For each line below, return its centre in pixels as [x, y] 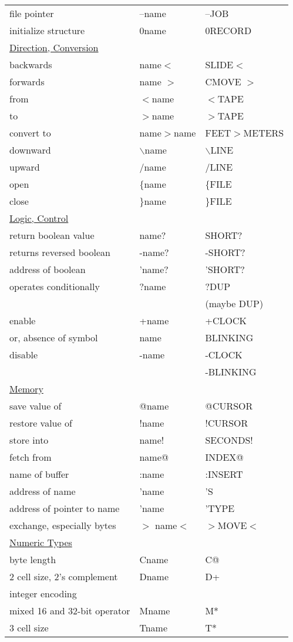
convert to [30, 133]
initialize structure [47, 30]
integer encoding [43, 593]
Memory [26, 389]
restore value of [41, 423]
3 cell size [29, 628]
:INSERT [224, 474]
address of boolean [48, 269]
